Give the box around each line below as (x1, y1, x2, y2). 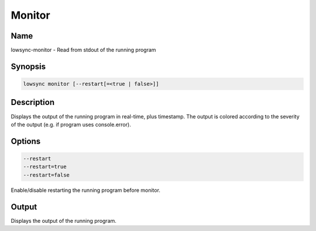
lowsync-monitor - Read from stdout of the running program (11, 47, 156, 54)
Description (11, 97, 55, 107)
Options (11, 136, 41, 146)
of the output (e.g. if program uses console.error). (11, 121, 131, 128)
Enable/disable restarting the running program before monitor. (11, 187, 161, 194)
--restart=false (23, 171, 70, 178)
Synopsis (11, 61, 46, 71)
